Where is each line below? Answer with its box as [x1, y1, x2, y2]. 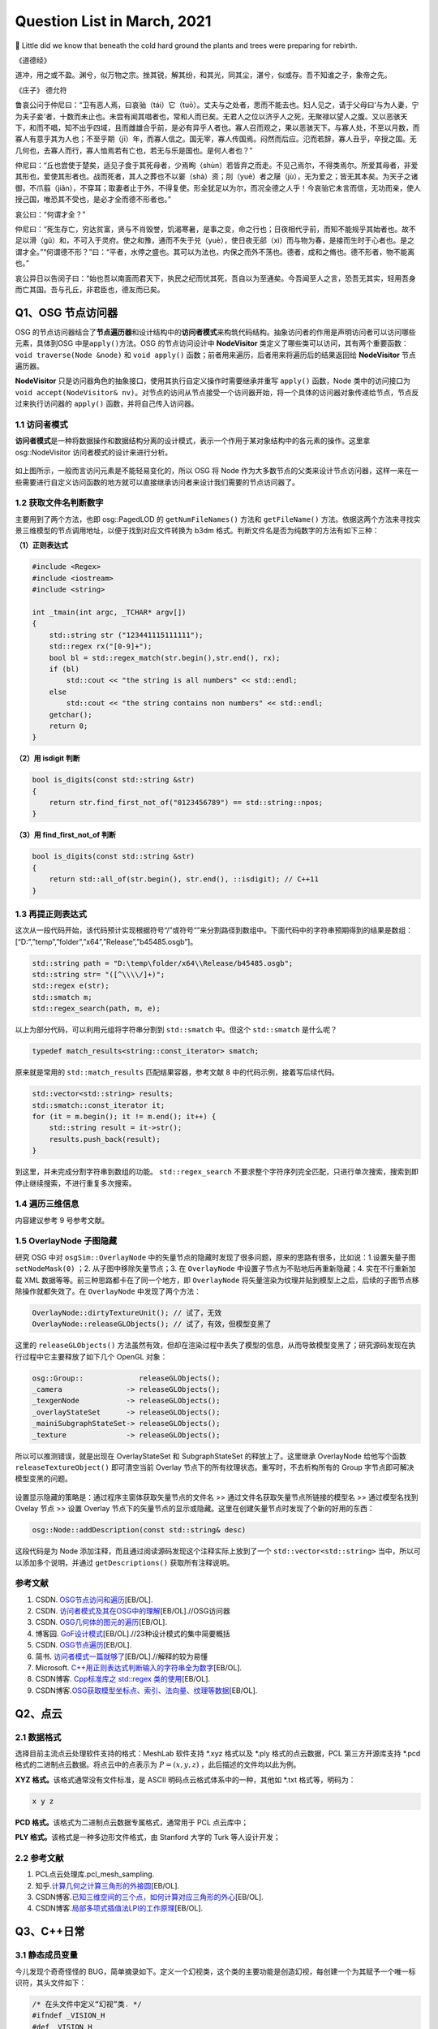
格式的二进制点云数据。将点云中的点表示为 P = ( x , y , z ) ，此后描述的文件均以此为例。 [15, 1760, 301, 1769]
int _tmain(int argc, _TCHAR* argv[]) [32, 608, 187, 617]
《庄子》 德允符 [15, 85, 67, 95]
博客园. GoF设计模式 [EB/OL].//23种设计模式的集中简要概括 [35, 1628, 230, 1639]
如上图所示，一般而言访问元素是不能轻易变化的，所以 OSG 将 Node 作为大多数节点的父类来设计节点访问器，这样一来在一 [15, 466, 419, 476]
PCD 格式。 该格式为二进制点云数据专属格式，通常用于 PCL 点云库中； [15, 1817, 249, 1827]
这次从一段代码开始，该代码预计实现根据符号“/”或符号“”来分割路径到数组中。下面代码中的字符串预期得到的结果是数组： [15, 925, 414, 935]
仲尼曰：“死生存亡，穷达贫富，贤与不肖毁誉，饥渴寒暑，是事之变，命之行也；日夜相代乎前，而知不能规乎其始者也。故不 [15, 224, 417, 235]
